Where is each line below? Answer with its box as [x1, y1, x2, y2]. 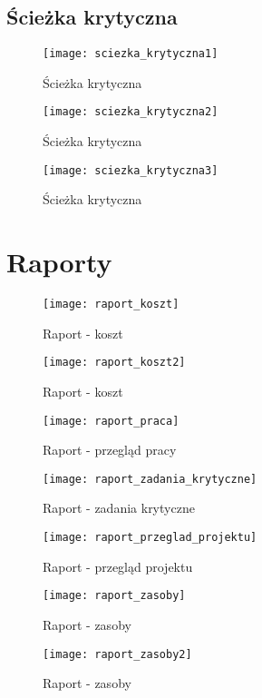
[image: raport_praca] [43, 414, 180, 428]
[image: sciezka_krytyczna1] [43, 47, 218, 61]
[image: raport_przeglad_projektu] [43, 531, 257, 545]
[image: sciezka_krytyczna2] [43, 105, 218, 119]
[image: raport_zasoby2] [43, 647, 192, 661]
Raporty [6, 243, 112, 280]
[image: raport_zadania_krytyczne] [43, 472, 257, 486]
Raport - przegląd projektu [43, 556, 193, 575]
